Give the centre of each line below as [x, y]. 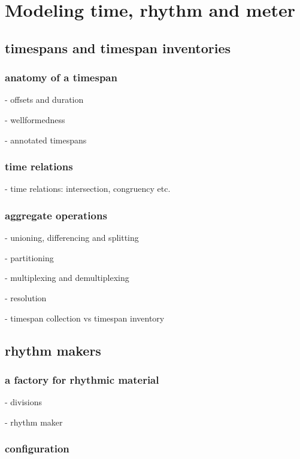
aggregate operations [56, 215]
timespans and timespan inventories [118, 48]
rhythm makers [53, 350]
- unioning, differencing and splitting [72, 238]
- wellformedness [35, 119]
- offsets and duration [44, 100]
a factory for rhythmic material [82, 379]
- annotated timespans [46, 140]
